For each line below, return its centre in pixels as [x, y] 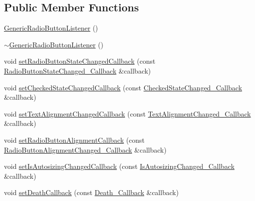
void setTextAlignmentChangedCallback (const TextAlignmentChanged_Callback [127, 113]
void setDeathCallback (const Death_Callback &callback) [91, 192]
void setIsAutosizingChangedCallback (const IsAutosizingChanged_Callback [119, 166]
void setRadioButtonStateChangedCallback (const [80, 61]
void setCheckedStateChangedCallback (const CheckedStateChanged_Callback [123, 87]
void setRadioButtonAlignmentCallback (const [74, 140]
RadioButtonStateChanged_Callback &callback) [78, 70]
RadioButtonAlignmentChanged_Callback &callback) [85, 149]
